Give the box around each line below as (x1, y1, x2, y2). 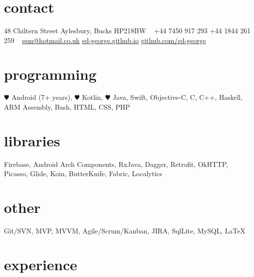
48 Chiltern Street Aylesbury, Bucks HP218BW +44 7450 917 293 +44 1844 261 (4, 25, 251, 36)
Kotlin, (82, 92, 103, 102)
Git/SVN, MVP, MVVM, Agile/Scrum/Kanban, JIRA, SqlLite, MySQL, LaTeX (4, 226, 246, 236)
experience (4, 254, 77, 274)
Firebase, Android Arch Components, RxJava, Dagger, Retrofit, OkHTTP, (4, 159, 228, 169)
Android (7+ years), (11, 92, 73, 102)
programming (4, 64, 97, 84)
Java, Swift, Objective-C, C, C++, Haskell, (112, 92, 243, 102)
